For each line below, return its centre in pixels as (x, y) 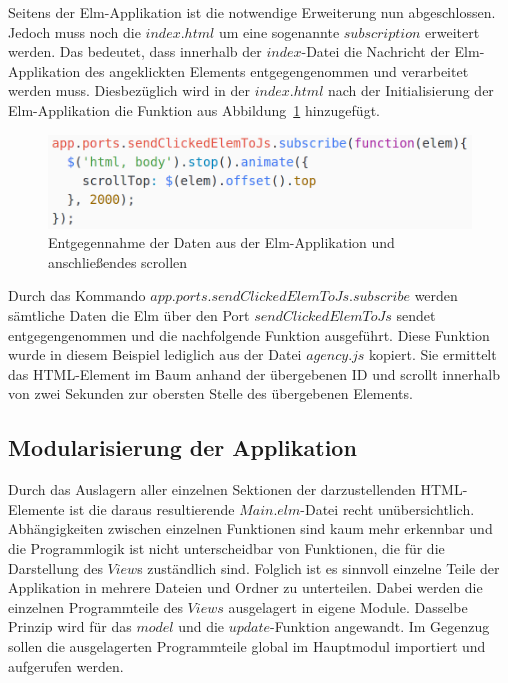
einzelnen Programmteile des (95, 606)
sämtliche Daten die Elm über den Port (129, 315)
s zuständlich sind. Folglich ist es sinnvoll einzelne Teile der (318, 567)
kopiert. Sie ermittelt (433, 354)
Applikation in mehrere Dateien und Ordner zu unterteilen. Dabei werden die (245, 587)
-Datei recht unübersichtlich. (387, 508)
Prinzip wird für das (70, 626)
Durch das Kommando (77, 295)
